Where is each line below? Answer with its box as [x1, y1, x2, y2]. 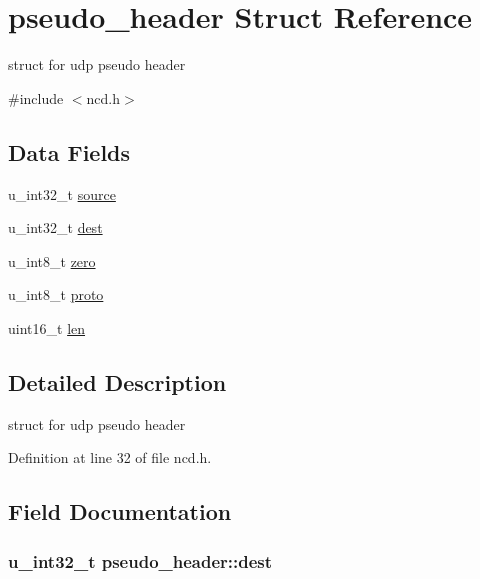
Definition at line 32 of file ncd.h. [8, 447, 212, 468]
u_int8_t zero [8, 250, 96, 271]
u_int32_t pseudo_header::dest [8, 548, 273, 573]
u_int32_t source [8, 183, 116, 204]
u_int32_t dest [8, 217, 103, 238]
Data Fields [8, 136, 131, 167]
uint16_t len [8, 317, 86, 338]
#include [8, 87, 64, 108]
